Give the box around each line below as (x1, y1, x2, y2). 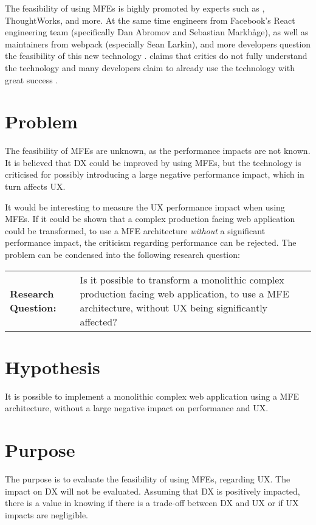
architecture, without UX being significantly (80, 300, 268, 315)
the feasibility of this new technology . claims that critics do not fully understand (5, 49, 307, 62)
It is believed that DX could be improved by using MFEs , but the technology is (5, 156, 301, 169)
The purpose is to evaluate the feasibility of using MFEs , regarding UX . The (5, 473, 290, 485)
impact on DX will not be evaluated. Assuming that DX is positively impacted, (5, 484, 300, 497)
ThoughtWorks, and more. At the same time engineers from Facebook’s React (5, 13, 295, 26)
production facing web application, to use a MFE (80, 286, 289, 301)
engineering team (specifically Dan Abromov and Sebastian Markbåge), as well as (5, 26, 309, 38)
